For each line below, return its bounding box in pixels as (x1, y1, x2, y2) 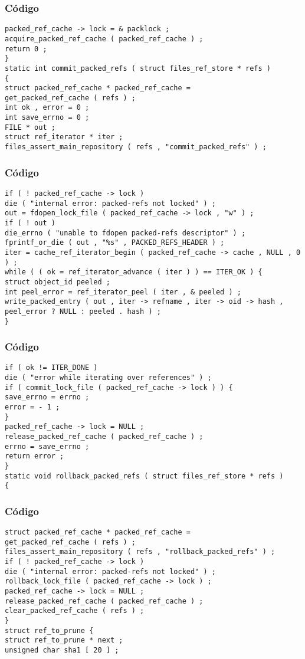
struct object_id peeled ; (5, 277, 110, 286)
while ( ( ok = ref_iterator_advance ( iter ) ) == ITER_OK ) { (5, 268, 263, 277)
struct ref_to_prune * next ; (5, 636, 123, 645)
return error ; (5, 452, 64, 461)
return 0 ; (5, 44, 47, 53)
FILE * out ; (5, 123, 55, 132)
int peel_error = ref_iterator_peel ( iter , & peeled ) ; (5, 287, 241, 296)
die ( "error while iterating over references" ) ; (5, 373, 212, 382)
